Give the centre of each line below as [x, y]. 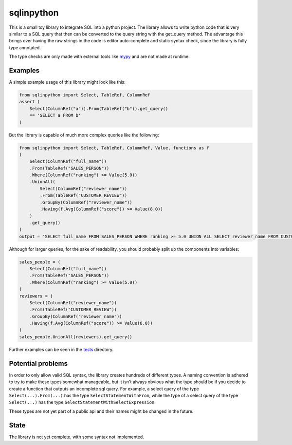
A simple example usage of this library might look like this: [67, 82]
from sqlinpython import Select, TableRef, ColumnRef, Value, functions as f [114, 148]
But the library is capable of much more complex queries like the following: [84, 135]
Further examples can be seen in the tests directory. [61, 349]
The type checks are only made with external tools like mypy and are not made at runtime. [99, 56]
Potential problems [38, 363]
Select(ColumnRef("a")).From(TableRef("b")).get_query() [99, 109]
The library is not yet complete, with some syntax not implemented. [77, 437]
